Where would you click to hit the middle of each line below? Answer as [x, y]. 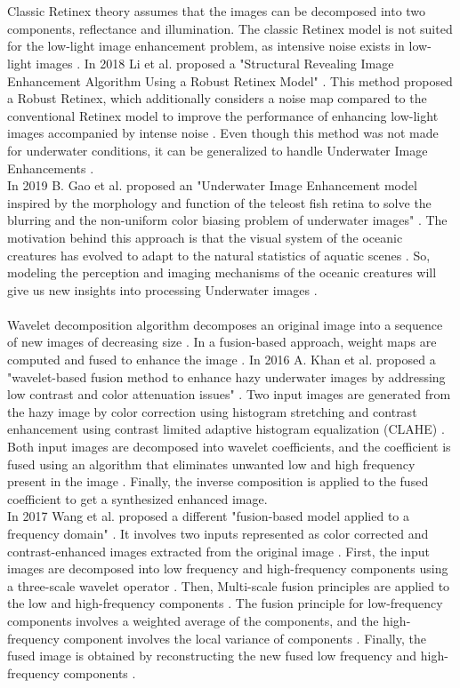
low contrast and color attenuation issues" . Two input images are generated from [229, 394]
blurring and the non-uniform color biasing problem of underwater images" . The [227, 220]
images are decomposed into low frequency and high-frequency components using [228, 568]
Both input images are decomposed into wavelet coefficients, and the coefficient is [229, 447]
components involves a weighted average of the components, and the [193, 620]
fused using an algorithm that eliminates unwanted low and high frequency [211, 464]
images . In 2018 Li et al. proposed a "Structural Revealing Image [215, 63]
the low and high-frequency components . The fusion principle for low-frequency [225, 603]
